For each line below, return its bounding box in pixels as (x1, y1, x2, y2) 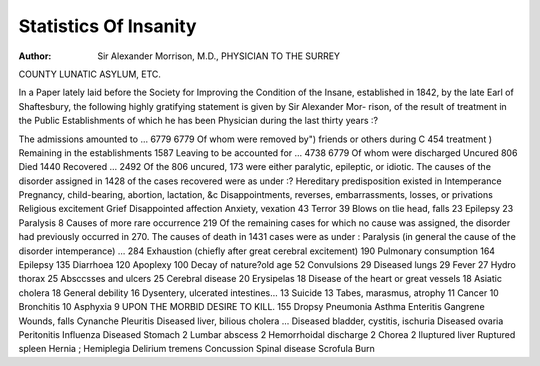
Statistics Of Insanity (18, 15, 197, 37)
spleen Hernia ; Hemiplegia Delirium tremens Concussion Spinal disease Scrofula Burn (18, 343, 375, 355)
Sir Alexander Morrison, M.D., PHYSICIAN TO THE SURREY (97, 50, 340, 62)
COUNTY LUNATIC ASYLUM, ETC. (18, 68, 162, 80)
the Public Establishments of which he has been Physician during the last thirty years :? (18, 115, 379, 127)
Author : (18, 50, 52, 62)
